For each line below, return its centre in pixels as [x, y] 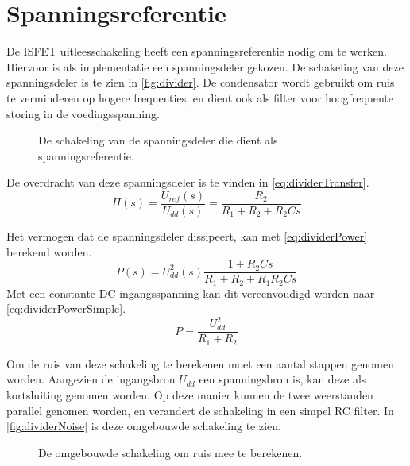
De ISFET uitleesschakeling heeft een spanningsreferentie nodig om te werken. [197, 51]
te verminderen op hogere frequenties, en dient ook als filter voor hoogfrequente [200, 97]
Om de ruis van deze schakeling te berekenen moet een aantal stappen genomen [200, 363]
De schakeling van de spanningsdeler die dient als [158, 140]
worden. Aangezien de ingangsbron [91, 379]
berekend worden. [49, 251]
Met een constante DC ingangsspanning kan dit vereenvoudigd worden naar [191, 293]
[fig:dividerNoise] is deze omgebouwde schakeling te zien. [144, 426]
